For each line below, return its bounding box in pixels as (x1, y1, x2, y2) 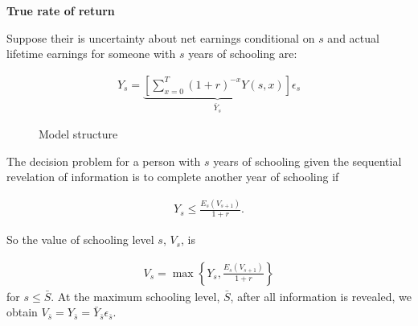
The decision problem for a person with (6, 152, 201, 169)
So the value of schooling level (6, 231, 154, 248)
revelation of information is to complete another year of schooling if (6, 168, 339, 185)
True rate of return (6, 2, 115, 19)
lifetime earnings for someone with (6, 45, 176, 62)
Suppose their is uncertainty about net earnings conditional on (6, 29, 315, 46)
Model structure (39, 126, 118, 142)
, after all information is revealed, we (230, 287, 412, 304)
